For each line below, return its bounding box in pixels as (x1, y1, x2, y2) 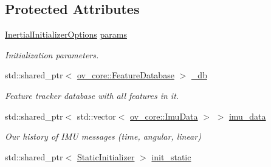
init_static (151, 150, 191, 163)
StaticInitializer (77, 150, 135, 163)
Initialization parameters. (5, 48, 99, 61)
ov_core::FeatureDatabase (77, 69, 174, 81)
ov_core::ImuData (130, 109, 198, 122)
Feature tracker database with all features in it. (5, 89, 179, 101)
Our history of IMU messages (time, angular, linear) (5, 130, 201, 143)
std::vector (77, 109, 116, 122)
